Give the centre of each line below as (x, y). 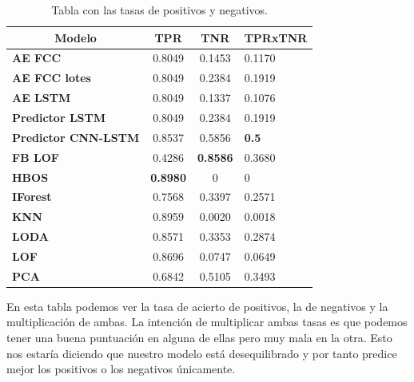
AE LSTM (42, 98)
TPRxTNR (276, 37)
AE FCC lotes (52, 78)
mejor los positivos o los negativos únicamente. (121, 369)
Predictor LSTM (59, 117)
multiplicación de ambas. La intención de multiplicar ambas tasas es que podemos (207, 322)
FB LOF (36, 157)
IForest (32, 197)
